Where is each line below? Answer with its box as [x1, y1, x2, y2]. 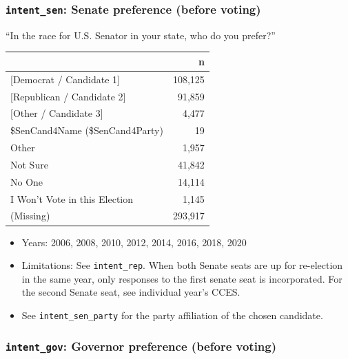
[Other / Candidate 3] [10, 106, 103, 120]
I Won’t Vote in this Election [10, 191, 134, 206]
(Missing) [10, 208, 50, 223]
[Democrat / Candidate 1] [10, 72, 120, 86]
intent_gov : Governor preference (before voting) [6, 337, 277, 354]
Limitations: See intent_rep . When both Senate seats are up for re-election [21, 258, 343, 272]
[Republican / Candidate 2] [10, 89, 126, 103]
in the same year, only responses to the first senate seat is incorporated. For [21, 271, 342, 285]
